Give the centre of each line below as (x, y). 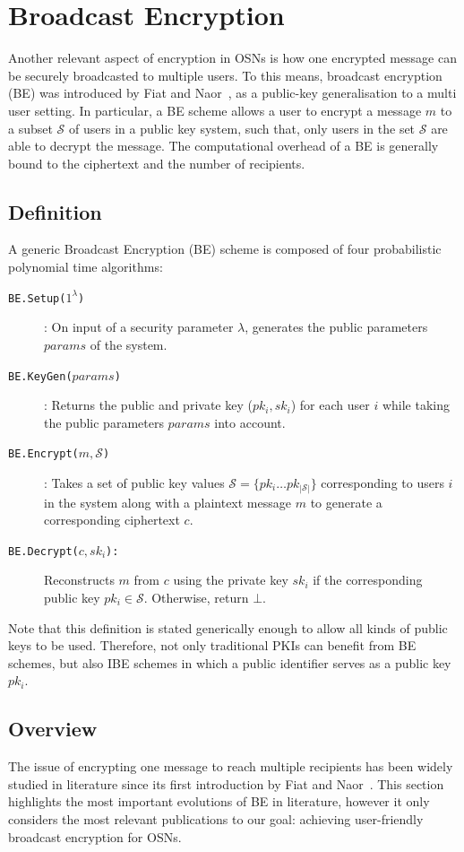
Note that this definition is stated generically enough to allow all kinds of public (228, 627)
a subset (30, 128)
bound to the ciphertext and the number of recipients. (157, 163)
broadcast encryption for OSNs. (95, 836)
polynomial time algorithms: (86, 267)
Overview (53, 729)
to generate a (346, 502)
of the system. (129, 344)
